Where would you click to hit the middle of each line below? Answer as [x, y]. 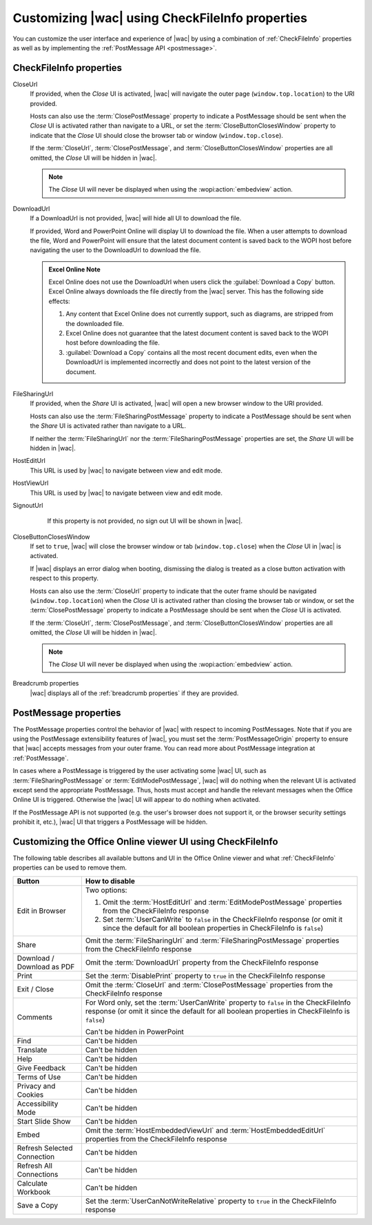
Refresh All [35, 1166]
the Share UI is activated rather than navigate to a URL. [108, 426]
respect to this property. [64, 578]
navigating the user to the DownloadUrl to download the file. [115, 250]
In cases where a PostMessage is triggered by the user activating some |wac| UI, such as [139, 771]
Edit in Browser [42, 911]
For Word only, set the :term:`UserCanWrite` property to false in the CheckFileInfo [218, 1002]
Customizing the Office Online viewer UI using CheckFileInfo [145, 842]
